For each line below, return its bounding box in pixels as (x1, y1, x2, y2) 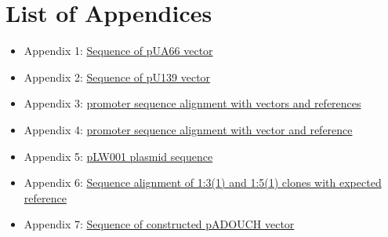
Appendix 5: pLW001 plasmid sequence (24, 148, 213, 164)
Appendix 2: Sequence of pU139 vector (24, 68, 211, 85)
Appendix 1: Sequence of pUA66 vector (24, 42, 213, 59)
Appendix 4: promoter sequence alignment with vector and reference (24, 121, 353, 137)
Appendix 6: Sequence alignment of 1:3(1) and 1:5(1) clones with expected (24, 174, 382, 191)
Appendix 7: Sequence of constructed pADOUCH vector (24, 216, 295, 232)
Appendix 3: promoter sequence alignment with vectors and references (24, 95, 361, 111)
